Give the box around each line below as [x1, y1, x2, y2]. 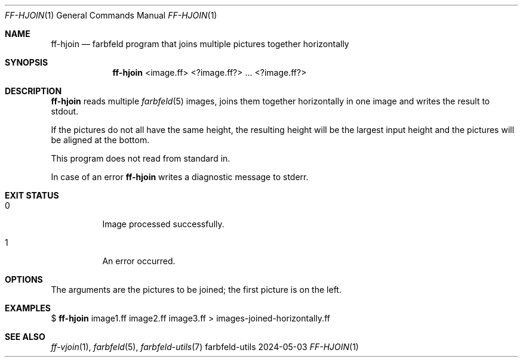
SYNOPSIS [5, 57, 48, 67]
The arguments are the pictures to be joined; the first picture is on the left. [51, 284, 342, 295]
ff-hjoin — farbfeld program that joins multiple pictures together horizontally [51, 39, 349, 49]
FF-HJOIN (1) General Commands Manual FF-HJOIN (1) [5, 10, 217, 20]
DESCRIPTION [5, 86, 62, 96]
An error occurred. [102, 256, 176, 266]
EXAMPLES [5, 303, 51, 313]
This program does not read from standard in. [51, 153, 230, 163]
